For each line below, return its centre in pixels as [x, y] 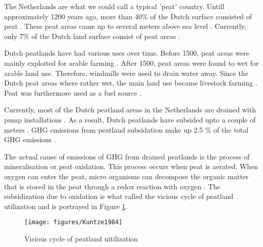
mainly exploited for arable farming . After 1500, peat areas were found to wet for [131, 63]
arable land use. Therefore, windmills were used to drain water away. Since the [126, 73]
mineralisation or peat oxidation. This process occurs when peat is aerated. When [131, 166]
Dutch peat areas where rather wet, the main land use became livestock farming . [131, 83]
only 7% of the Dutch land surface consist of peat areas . [92, 36]
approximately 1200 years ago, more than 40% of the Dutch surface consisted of [128, 16]
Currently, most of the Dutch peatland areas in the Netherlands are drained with [130, 110]
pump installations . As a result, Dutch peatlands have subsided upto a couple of [130, 119]
